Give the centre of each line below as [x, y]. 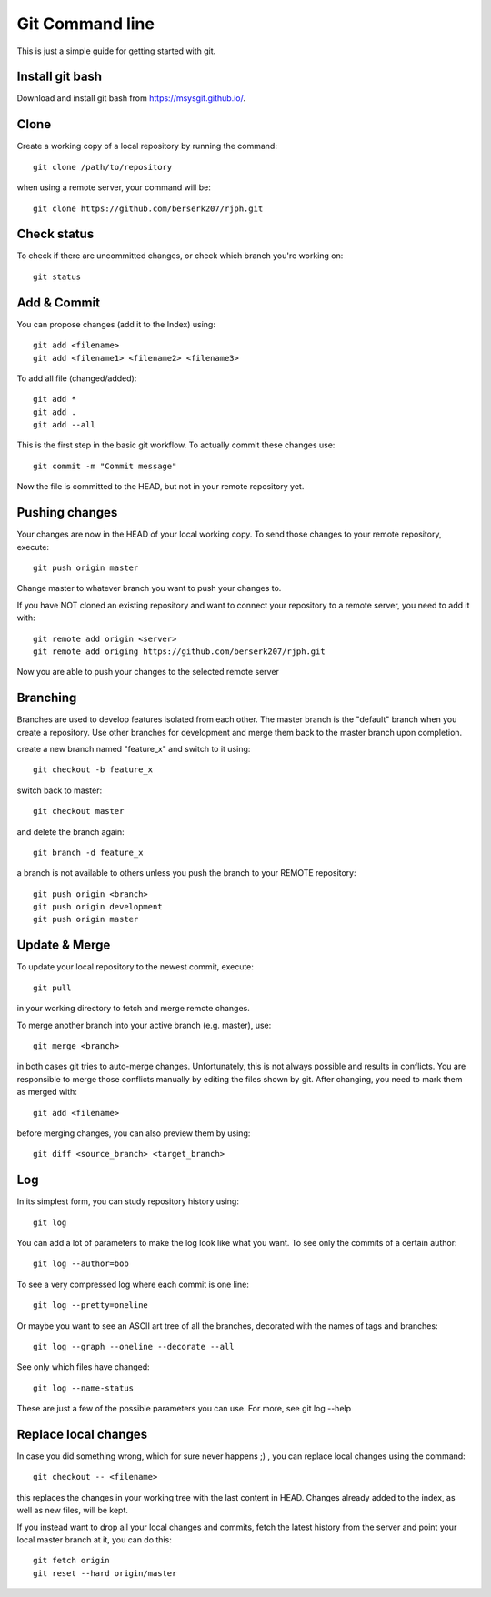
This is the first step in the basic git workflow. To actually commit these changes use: [176, 445]
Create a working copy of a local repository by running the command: [147, 146]
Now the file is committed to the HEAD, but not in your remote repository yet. [160, 487]
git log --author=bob [81, 1264]
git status [57, 276]
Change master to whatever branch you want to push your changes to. [149, 588]
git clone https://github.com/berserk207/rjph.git [148, 208]
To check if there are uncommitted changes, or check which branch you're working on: [180, 256]
